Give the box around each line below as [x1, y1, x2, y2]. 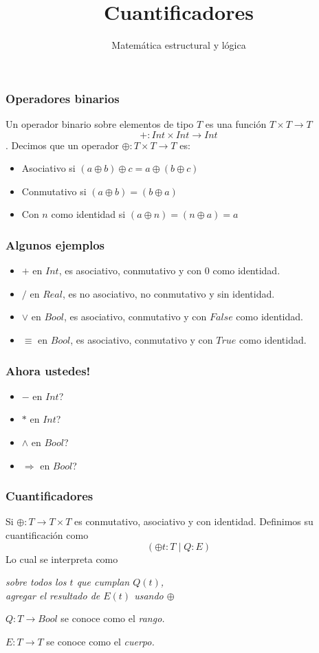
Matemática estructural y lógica [111, 38, 246, 52]
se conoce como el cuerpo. [46, 634, 155, 648]
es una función [205, 117, 267, 131]
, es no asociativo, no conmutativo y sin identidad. [62, 286, 275, 300]
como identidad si [51, 207, 126, 221]
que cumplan [76, 575, 130, 589]
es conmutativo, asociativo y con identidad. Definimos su [74, 514, 313, 529]
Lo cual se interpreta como [5, 551, 118, 566]
